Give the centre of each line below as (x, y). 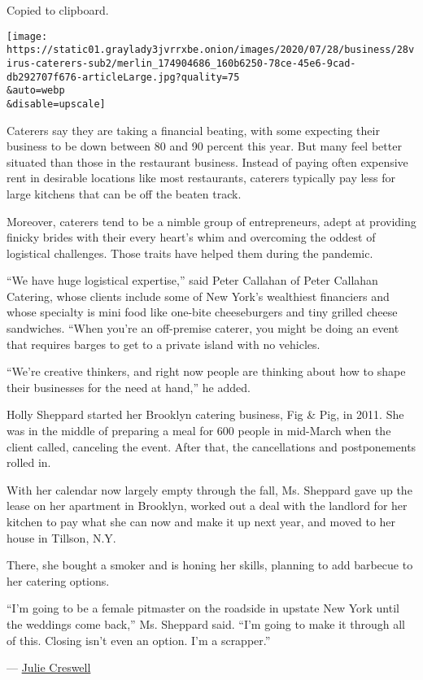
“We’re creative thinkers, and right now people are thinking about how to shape (206, 371)
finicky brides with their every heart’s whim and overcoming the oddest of (191, 237)
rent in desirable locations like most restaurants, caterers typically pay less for (201, 178)
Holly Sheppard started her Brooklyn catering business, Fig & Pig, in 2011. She (205, 414)
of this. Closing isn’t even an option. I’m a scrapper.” (139, 640)
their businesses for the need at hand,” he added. (129, 387)
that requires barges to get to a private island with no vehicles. (164, 344)
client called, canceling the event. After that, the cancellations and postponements (211, 446)
